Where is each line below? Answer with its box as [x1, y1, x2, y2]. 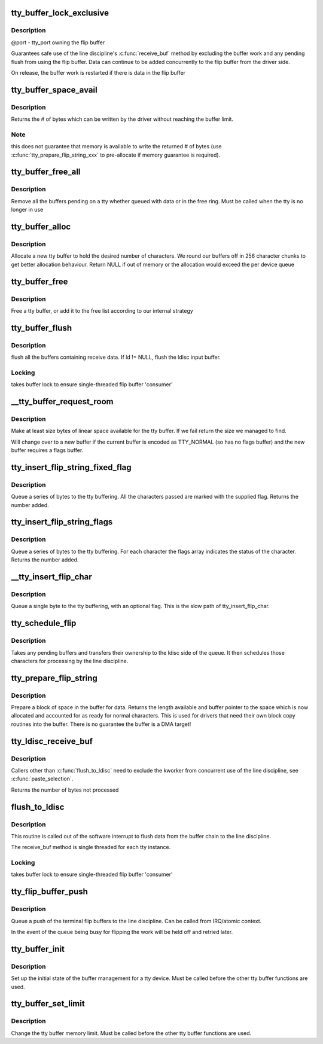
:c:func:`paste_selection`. [11, 775, 74, 783]
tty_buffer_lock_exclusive [11, 8, 109, 18]
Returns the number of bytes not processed [11, 786, 119, 793]
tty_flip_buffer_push [11, 887, 88, 897]
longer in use [11, 206, 44, 213]
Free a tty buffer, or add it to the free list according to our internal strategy [11, 307, 194, 314]
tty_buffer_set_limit [11, 999, 85, 1009]
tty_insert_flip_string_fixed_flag [11, 462, 132, 472]
